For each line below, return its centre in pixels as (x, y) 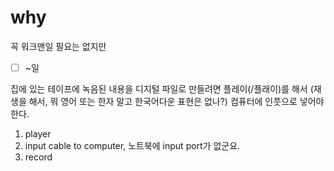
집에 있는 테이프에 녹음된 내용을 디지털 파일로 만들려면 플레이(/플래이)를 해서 (159, 89)
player (38, 134)
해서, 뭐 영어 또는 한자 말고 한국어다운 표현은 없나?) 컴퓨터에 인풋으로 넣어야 (176, 101)
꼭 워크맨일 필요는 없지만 (58, 46)
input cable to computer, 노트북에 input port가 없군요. (132, 145)
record (38, 157)
